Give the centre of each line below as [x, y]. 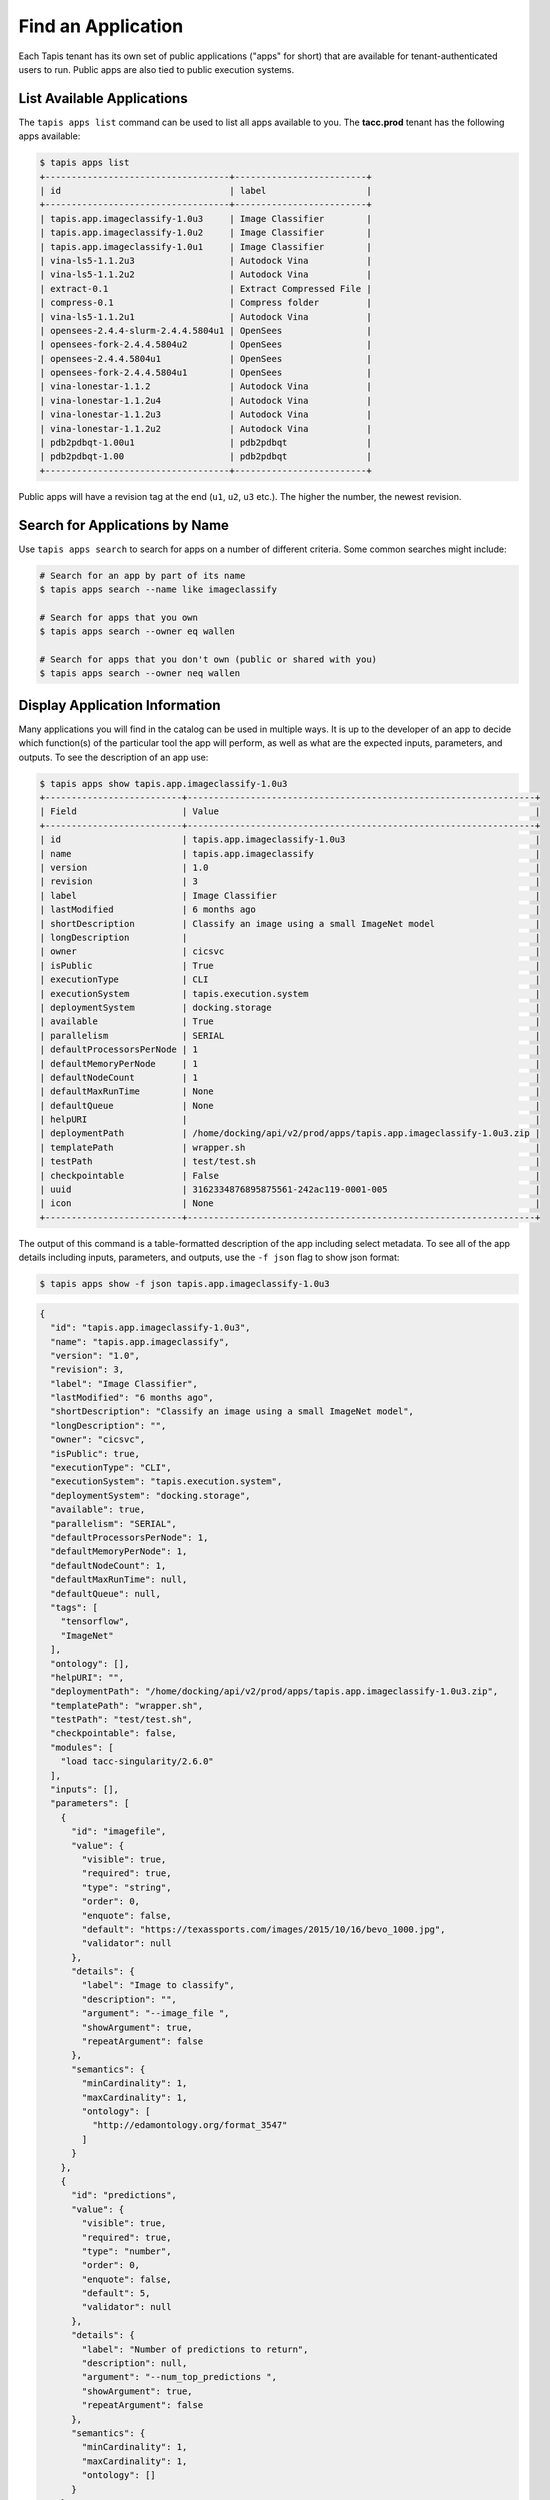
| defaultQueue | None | [290, 1105]
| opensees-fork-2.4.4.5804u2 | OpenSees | [205, 344]
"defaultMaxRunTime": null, [119, 1579]
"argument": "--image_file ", [155, 2013]
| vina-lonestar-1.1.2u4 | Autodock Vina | [205, 400]
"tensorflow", [95, 1621]
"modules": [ [82, 1747]
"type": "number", [126, 2251]
